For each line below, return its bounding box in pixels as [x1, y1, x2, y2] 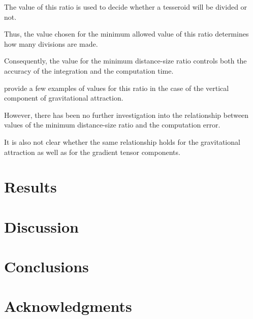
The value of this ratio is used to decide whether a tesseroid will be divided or [4, 2, 247, 12]
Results [4, 176, 57, 197]
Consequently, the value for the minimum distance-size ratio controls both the [4, 55, 247, 66]
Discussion [4, 216, 79, 237]
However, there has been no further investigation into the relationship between [4, 109, 249, 120]
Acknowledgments [4, 296, 132, 316]
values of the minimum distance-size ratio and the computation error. [4, 119, 220, 130]
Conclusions [4, 256, 89, 277]
